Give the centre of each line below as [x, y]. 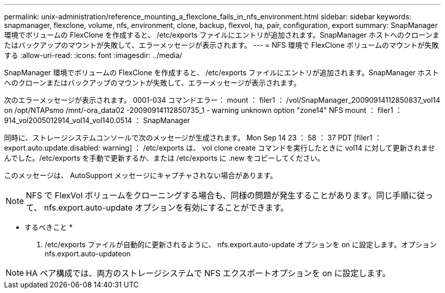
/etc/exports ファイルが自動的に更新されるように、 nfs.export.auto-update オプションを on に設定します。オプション [241, 244]
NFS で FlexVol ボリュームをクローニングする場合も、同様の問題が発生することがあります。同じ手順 [217, 195]
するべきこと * [49, 227]
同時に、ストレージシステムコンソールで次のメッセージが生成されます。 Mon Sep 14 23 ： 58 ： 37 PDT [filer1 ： [193, 138]
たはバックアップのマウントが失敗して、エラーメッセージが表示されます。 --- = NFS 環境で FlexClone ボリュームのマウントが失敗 [221, 45]
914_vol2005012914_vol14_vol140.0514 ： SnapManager [97, 120]
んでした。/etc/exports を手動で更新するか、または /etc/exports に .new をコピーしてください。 [164, 158]
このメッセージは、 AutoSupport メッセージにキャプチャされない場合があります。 [141, 175]
